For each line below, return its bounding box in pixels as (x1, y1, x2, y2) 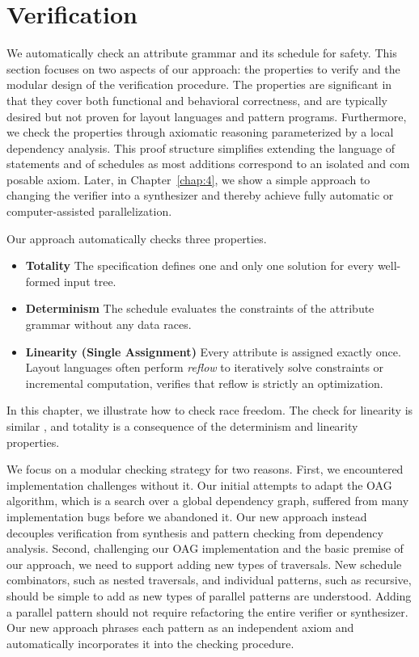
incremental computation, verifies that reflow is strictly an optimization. (25, 374, 383, 391)
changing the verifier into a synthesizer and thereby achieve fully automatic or (6, 187, 394, 204)
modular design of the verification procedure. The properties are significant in (6, 76, 392, 93)
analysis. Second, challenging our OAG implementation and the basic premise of (6, 540, 404, 557)
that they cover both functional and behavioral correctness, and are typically (6, 91, 387, 108)
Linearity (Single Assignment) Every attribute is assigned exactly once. (25, 343, 401, 360)
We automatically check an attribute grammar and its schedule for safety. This (6, 44, 397, 61)
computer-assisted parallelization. (6, 203, 172, 220)
